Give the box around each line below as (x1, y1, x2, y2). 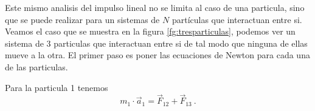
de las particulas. (5, 60, 68, 73)
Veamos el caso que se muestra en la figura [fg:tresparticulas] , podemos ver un (5, 25, 296, 38)
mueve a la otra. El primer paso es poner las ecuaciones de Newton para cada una (5, 49, 310, 61)
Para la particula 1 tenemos (5, 81, 108, 93)
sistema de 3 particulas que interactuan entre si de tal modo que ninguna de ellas (5, 36, 308, 49)
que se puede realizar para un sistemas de (5, 13, 160, 25)
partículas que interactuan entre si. (171, 13, 302, 25)
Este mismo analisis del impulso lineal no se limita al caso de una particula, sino (5, 1, 305, 13)
